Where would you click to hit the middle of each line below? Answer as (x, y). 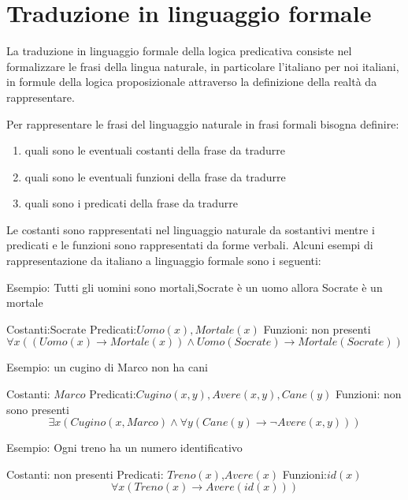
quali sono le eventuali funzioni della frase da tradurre (155, 176)
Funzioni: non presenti (317, 328)
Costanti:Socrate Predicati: (72, 328)
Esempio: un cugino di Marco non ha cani (107, 367)
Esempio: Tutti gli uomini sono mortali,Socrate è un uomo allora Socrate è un (195, 287)
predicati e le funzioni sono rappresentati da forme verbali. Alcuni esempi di (190, 245)
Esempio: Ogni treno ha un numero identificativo (124, 448)
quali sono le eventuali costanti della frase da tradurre (155, 150)
